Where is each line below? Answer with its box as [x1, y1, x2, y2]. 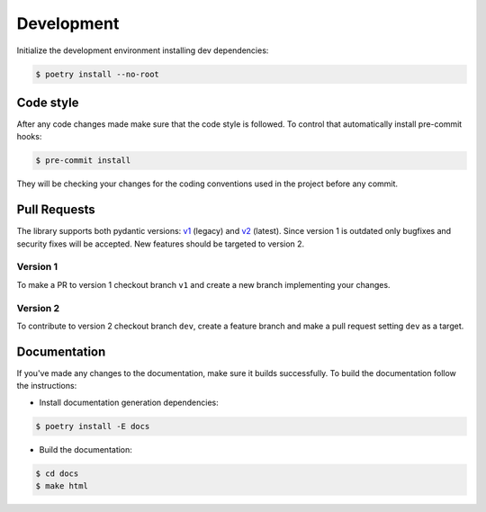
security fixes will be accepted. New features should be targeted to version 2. [16, 238, 305, 249]
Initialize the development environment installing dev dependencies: [16, 45, 269, 56]
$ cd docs [35, 468, 79, 479]
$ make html [35, 481, 89, 490]
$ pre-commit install [35, 156, 131, 166]
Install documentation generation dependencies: [39, 397, 220, 408]
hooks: [16, 131, 42, 142]
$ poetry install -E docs [35, 421, 150, 431]
